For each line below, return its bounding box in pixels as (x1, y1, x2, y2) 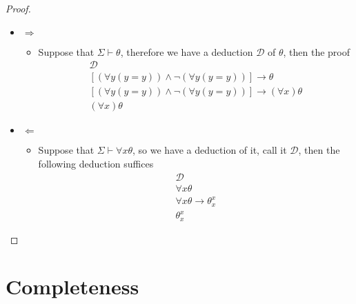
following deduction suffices (38, 156, 154, 170)
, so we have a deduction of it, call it (132, 143, 287, 157)
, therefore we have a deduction (120, 44, 253, 59)
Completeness (6, 272, 139, 301)
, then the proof (283, 44, 350, 59)
